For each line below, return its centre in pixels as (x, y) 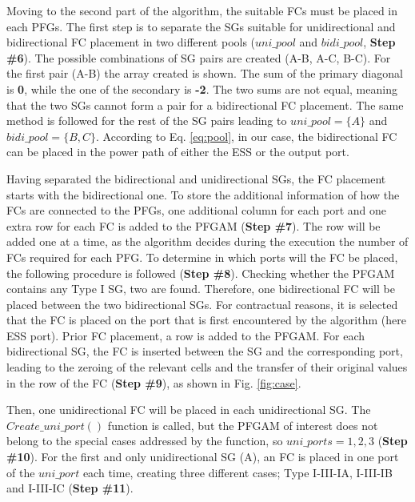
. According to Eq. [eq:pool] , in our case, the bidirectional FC (247, 136)
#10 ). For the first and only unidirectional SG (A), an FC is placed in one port (203, 457)
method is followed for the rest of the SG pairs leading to (147, 120)
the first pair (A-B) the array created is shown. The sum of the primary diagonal (205, 73)
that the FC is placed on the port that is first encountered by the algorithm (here (206, 320)
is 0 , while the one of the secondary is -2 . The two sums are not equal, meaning (202, 88)
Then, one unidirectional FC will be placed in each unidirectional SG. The (189, 410)
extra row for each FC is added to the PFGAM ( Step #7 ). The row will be (194, 225)
